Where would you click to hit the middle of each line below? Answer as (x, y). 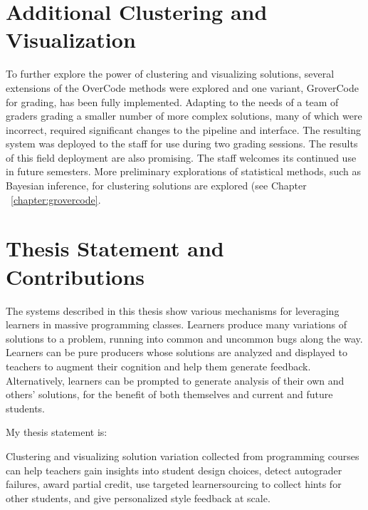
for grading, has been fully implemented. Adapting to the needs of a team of (172, 102)
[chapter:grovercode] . (56, 199)
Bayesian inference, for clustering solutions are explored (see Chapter (156, 186)
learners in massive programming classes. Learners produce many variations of (177, 324)
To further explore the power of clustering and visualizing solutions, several (170, 74)
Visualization (71, 40)
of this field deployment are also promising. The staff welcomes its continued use (181, 157)
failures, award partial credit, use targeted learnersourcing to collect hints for (174, 484)
